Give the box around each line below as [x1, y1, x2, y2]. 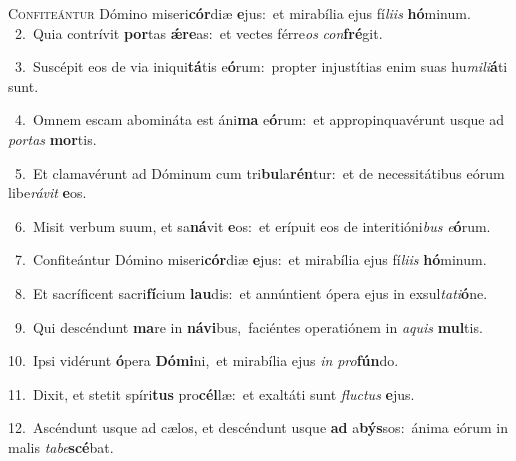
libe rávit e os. [8, 182, 87, 203]
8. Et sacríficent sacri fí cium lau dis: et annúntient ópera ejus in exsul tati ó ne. [14, 282, 488, 303]
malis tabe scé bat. [8, 436, 114, 457]
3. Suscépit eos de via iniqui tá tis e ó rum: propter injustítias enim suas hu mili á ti [14, 56, 508, 77]
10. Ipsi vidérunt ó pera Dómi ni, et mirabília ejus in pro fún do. [8, 350, 399, 371]
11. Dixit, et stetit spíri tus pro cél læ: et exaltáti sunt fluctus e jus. [8, 383, 415, 404]
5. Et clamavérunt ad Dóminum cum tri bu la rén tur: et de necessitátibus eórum [14, 162, 505, 183]
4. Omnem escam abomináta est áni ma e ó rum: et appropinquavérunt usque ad [14, 109, 504, 130]
